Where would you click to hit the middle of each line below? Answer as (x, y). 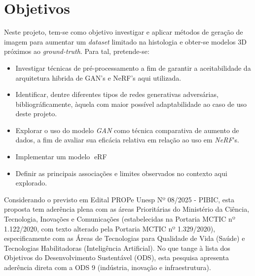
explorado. (31, 183)
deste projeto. (36, 114)
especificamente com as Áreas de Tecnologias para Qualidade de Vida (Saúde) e (125, 238)
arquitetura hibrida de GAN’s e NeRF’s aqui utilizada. (98, 77)
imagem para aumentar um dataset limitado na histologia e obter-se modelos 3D (125, 41)
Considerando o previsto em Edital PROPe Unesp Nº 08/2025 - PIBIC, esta (119, 199)
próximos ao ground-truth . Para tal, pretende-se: (77, 51)
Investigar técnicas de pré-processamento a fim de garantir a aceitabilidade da (133, 68)
